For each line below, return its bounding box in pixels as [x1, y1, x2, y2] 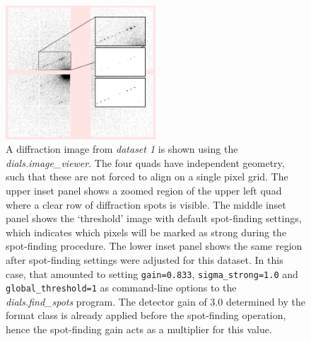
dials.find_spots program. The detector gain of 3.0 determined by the [6, 294, 305, 308]
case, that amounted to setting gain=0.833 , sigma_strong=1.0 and [6, 266, 298, 281]
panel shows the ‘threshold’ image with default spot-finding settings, [6, 211, 302, 226]
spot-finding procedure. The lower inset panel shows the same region [6, 238, 303, 253]
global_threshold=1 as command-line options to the [6, 280, 237, 295]
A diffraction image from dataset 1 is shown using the [6, 141, 238, 156]
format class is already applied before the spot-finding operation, [6, 308, 286, 323]
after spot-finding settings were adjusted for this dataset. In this [6, 252, 283, 267]
